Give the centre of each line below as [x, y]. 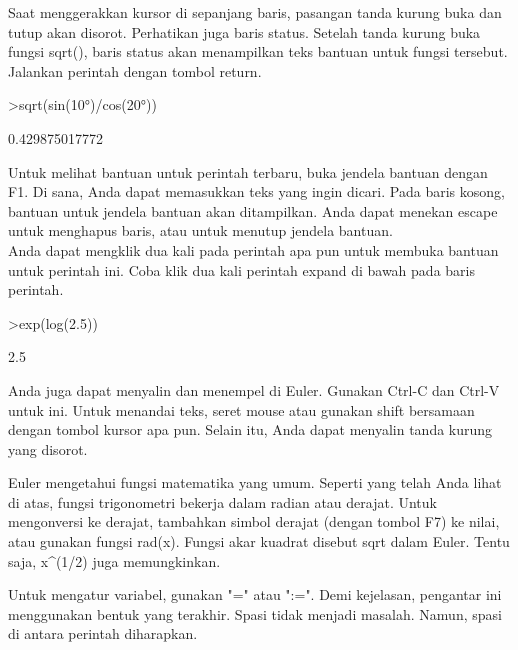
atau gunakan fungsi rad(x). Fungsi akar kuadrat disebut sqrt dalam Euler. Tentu [259, 541]
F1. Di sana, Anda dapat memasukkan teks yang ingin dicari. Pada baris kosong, [256, 191]
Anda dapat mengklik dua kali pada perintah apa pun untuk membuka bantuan [253, 249]
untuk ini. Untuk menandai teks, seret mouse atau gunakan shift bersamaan [241, 409]
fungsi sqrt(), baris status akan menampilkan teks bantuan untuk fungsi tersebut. [258, 51]
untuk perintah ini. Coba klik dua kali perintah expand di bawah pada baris [241, 269]
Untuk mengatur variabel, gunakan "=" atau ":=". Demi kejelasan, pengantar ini [255, 594]
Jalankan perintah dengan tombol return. [135, 70]
